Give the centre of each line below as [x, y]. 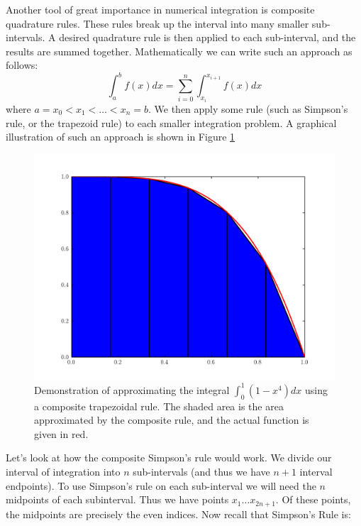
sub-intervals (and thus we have [201, 471]
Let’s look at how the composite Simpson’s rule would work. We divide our [169, 457]
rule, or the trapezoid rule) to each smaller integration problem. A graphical [171, 122]
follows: [22, 65]
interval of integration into [63, 471]
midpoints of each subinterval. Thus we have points [117, 499]
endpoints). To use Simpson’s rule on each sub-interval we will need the [161, 485]
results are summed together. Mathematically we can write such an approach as [179, 51]
